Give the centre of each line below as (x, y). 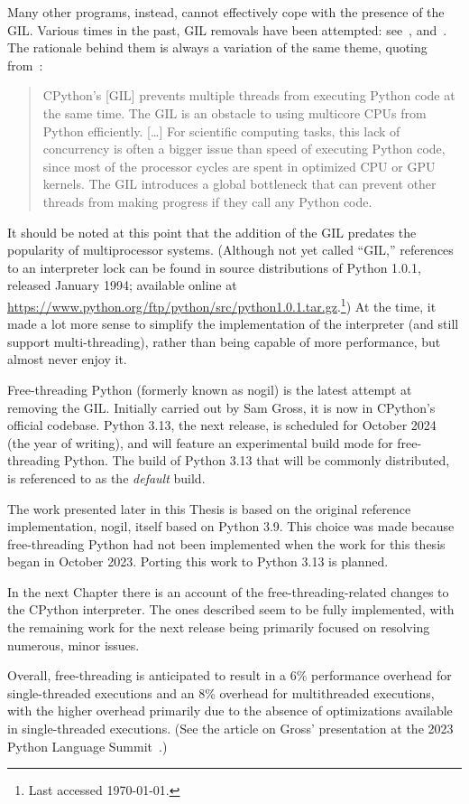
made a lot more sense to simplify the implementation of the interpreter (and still (233, 324)
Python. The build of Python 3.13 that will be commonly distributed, (257, 460)
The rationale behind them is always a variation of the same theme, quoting (217, 47)
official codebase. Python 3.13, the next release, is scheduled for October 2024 (222, 425)
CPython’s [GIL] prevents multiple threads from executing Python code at (249, 95)
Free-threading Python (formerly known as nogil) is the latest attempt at (210, 389)
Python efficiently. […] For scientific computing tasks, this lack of (221, 131)
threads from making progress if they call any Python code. (207, 201)
